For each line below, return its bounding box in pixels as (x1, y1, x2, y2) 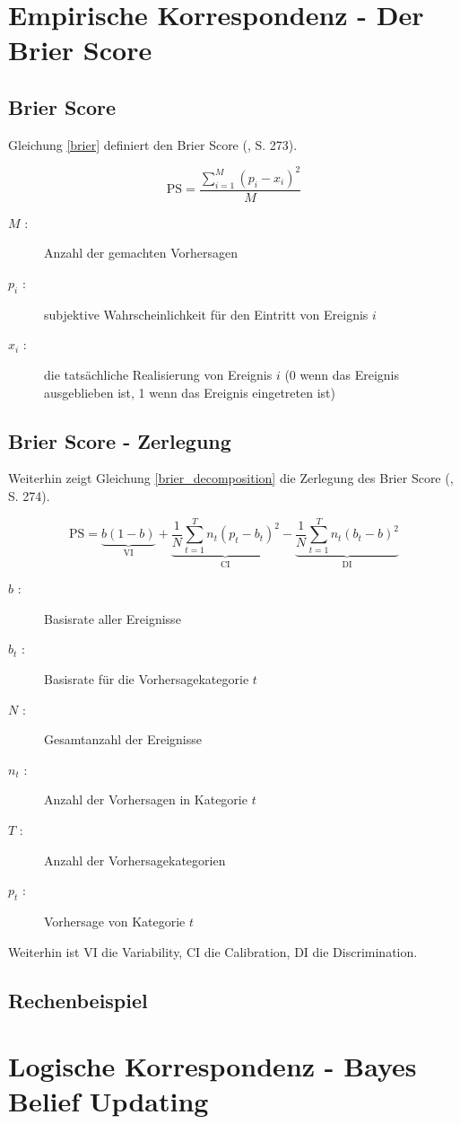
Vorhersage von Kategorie (44, 911, 186, 930)
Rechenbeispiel (8, 986, 148, 1014)
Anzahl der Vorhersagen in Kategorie (44, 790, 247, 809)
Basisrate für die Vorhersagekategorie (44, 669, 249, 688)
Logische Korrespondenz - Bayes (8, 1048, 417, 1084)
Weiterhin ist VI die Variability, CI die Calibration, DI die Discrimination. (8, 942, 418, 961)
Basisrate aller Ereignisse (44, 609, 181, 628)
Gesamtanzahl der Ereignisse (44, 730, 202, 749)
